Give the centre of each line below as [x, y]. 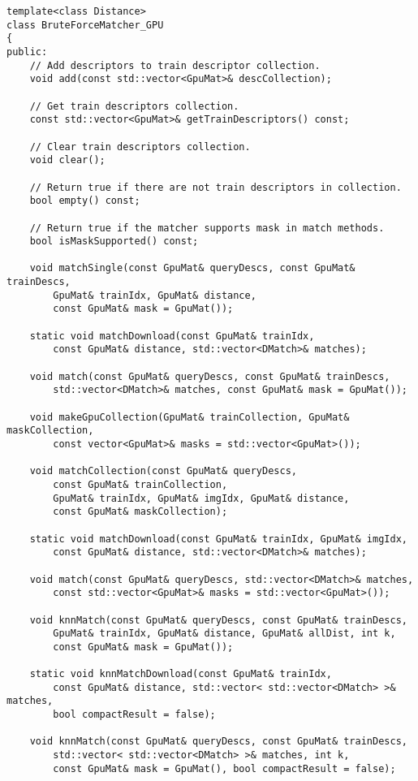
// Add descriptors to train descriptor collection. [175, 65]
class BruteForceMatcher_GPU [85, 25]
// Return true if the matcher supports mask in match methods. [207, 228]
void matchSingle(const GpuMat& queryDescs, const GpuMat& [192, 268]
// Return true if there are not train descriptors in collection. [215, 187]
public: [27, 52]
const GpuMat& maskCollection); [140, 512]
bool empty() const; [85, 201]
